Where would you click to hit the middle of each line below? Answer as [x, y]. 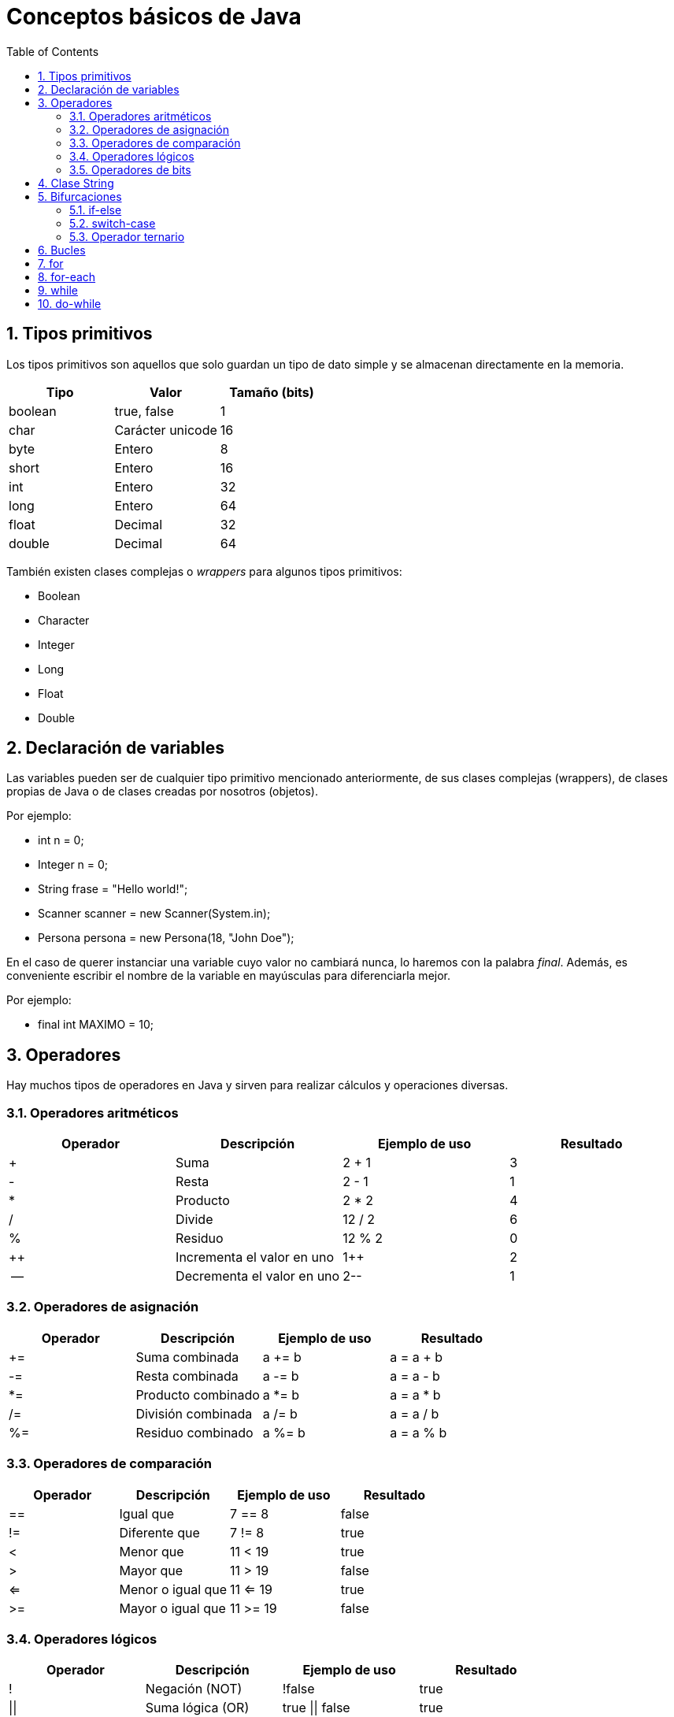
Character [64, 620]
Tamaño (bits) [272, 392]
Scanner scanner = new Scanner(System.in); [154, 914]
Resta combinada [187, 1376]
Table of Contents [53, 51]
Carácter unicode [166, 430]
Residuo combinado [194, 1432]
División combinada [194, 1413]
